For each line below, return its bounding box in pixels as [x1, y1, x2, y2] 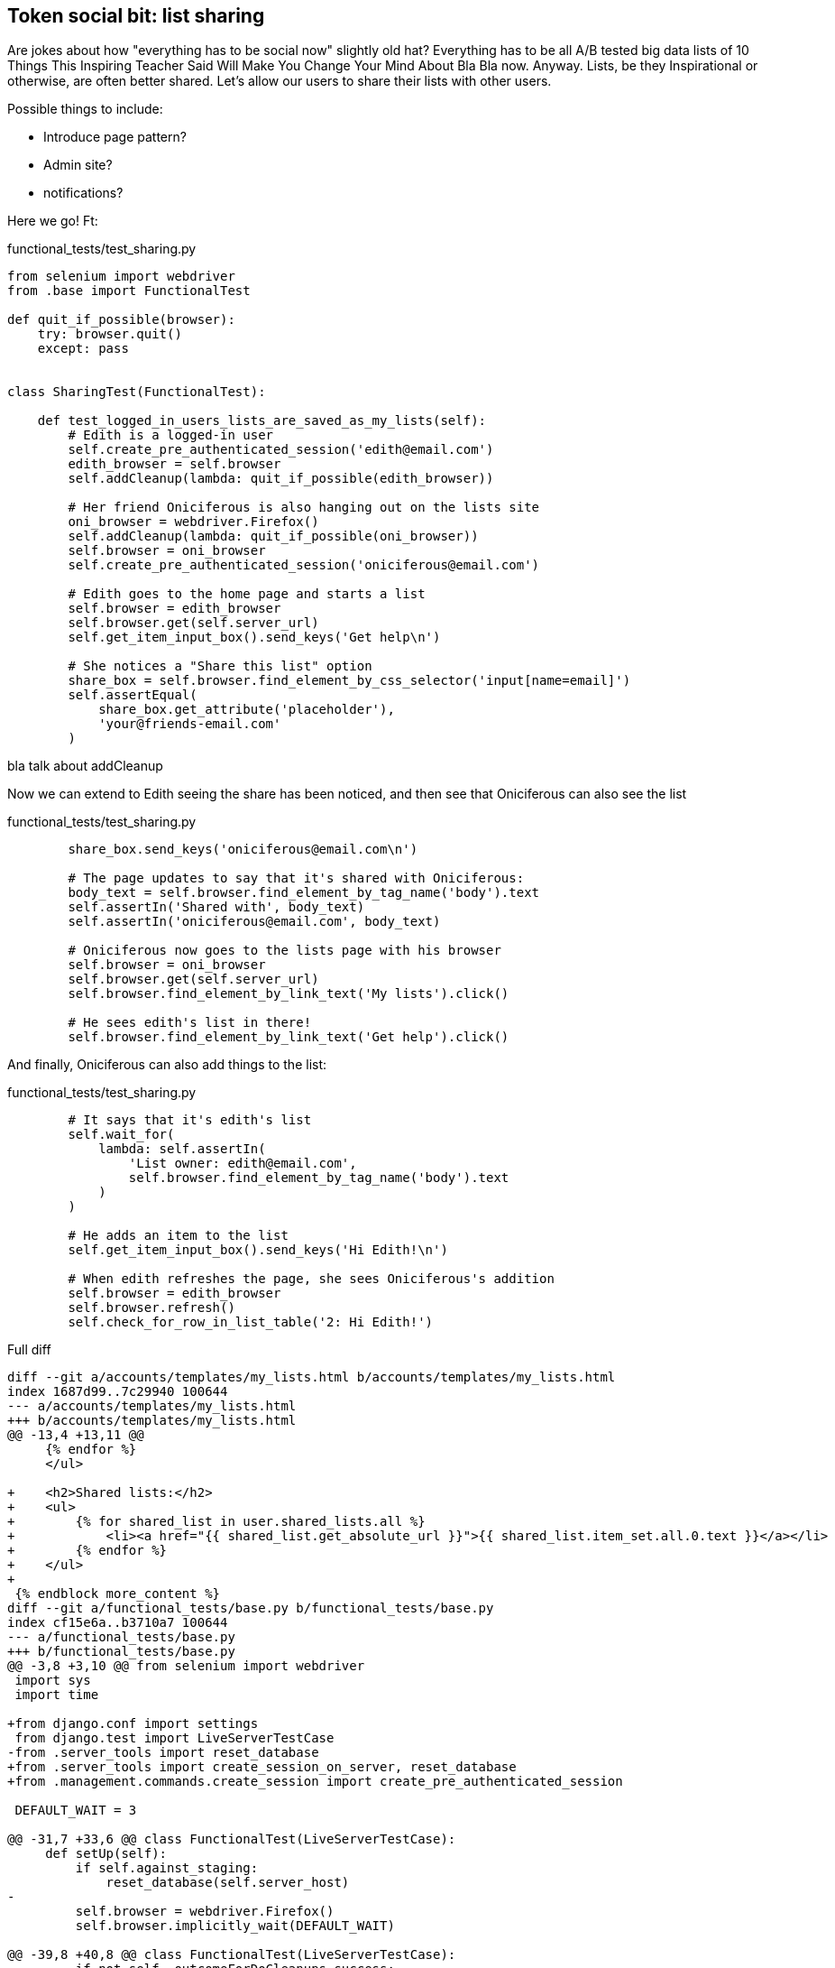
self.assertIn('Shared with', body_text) [68, 900, 365, 915]
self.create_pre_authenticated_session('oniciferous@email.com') [68, 558, 540, 573]
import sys [14, 1673, 91, 1688]
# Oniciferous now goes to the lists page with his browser [68, 943, 501, 958]
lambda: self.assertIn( [98, 1141, 266, 1157]
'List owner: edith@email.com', [128, 1156, 357, 1171]
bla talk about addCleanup [7, 758, 163, 774]
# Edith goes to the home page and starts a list [68, 587, 426, 602]
